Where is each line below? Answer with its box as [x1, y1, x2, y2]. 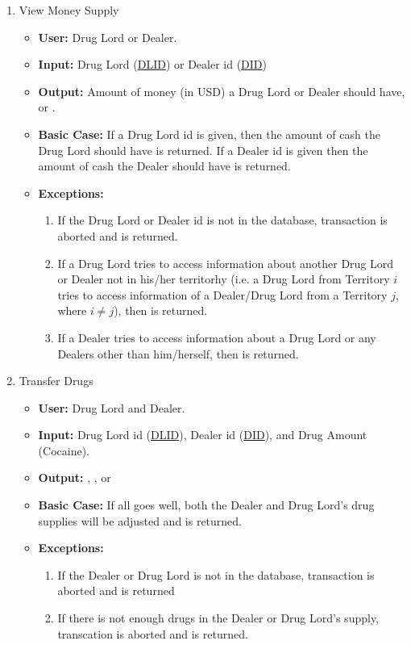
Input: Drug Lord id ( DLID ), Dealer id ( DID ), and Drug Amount [38, 426, 367, 443]
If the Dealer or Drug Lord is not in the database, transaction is [57, 566, 375, 583]
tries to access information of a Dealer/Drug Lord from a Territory [57, 286, 388, 303]
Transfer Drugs [19, 372, 93, 389]
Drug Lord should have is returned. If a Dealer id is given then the [38, 141, 368, 158]
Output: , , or [38, 469, 111, 486]
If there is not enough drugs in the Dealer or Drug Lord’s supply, [57, 609, 379, 626]
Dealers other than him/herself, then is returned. [57, 345, 299, 362]
